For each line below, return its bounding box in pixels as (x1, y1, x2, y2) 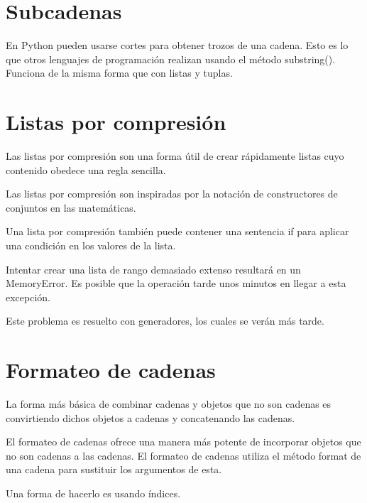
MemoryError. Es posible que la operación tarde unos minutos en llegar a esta (6, 276, 346, 291)
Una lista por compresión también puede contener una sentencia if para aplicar (6, 224, 349, 239)
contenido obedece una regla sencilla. (6, 162, 166, 177)
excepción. (6, 289, 50, 304)
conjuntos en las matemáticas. (6, 200, 136, 215)
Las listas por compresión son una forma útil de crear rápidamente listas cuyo (6, 148, 344, 163)
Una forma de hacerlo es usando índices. (6, 486, 181, 501)
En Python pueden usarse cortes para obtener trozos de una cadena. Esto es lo (6, 38, 349, 53)
